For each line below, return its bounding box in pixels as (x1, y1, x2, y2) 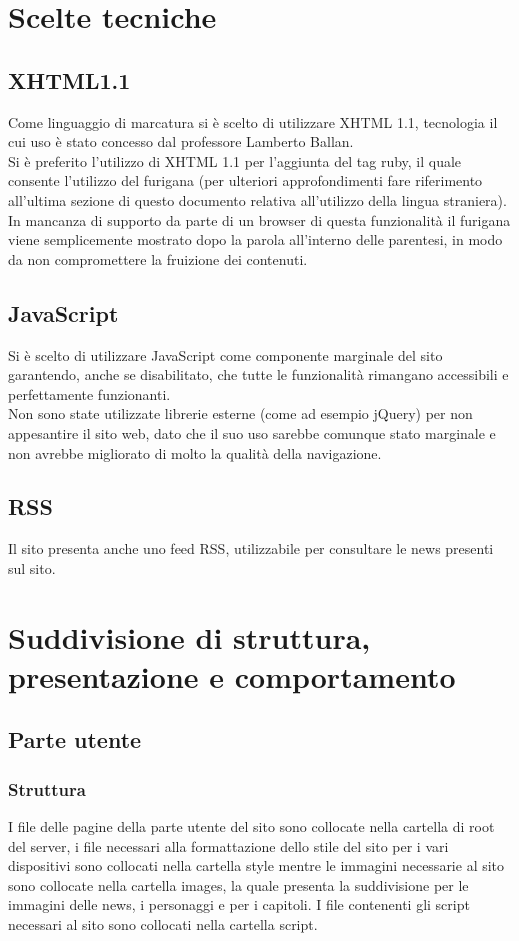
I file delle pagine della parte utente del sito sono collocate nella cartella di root (8, 816, 495, 837)
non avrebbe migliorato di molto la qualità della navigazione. (8, 442, 382, 463)
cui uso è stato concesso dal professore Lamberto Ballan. (8, 131, 354, 152)
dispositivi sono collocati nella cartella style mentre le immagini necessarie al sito (8, 855, 505, 876)
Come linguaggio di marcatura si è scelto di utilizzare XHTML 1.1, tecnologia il (8, 111, 498, 132)
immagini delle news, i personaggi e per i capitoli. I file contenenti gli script (8, 894, 470, 915)
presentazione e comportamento (8, 655, 456, 696)
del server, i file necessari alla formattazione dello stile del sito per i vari (8, 835, 449, 856)
